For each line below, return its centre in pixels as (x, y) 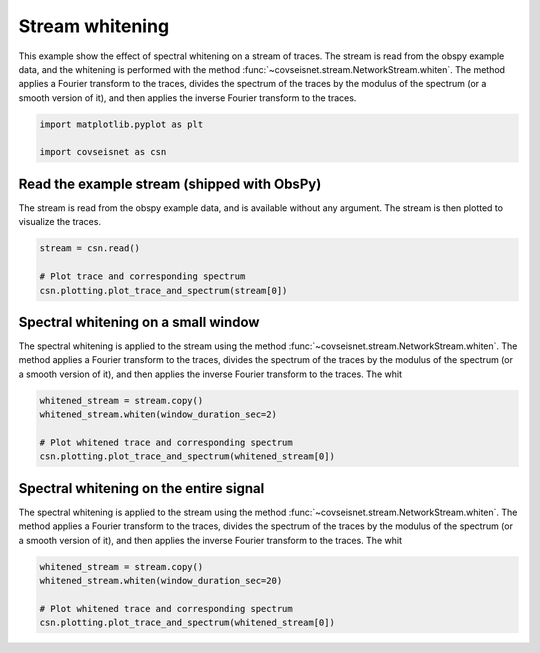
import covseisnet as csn (103, 152)
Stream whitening (94, 26)
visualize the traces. (60, 222)
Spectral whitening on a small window (139, 321)
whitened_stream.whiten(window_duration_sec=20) (161, 581)
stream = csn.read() (89, 248)
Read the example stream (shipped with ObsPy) (170, 183)
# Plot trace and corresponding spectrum (142, 276)
